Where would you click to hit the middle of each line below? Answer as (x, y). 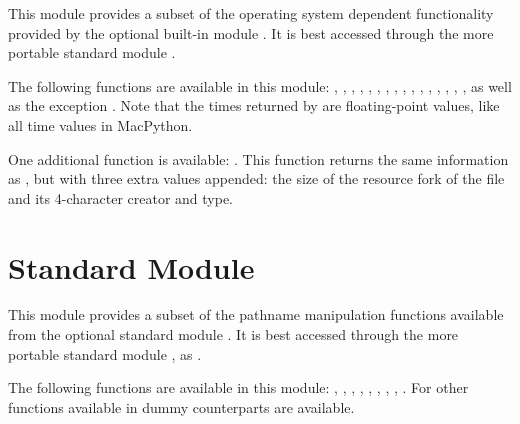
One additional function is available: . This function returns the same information (258, 158)
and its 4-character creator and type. (121, 197)
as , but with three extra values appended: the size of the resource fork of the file (256, 178)
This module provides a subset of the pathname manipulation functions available (256, 314)
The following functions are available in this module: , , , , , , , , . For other (238, 387)
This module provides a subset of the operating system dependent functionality (251, 13)
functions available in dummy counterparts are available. (181, 406)
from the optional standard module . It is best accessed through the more (233, 334)
